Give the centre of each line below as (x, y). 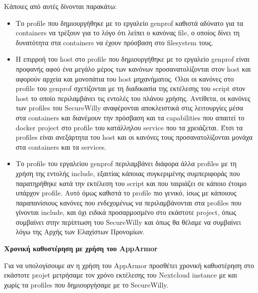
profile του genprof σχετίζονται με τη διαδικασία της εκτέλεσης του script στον (130, 88)
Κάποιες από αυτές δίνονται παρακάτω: (61, 6)
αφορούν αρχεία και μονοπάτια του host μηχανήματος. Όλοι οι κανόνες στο (125, 78)
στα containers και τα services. (61, 146)
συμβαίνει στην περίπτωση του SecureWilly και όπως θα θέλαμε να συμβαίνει (128, 222)
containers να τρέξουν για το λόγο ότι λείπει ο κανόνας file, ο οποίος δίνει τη (128, 33)
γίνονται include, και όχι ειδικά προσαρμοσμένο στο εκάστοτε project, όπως (126, 212)
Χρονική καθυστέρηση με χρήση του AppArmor (81, 248)
